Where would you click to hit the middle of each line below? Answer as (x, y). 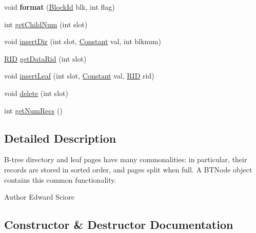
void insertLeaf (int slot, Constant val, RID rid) (79, 76)
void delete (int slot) (36, 93)
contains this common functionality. (60, 179)
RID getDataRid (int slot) (45, 58)
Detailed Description (60, 138)
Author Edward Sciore (39, 197)
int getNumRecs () (33, 110)
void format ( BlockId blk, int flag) (60, 7)
